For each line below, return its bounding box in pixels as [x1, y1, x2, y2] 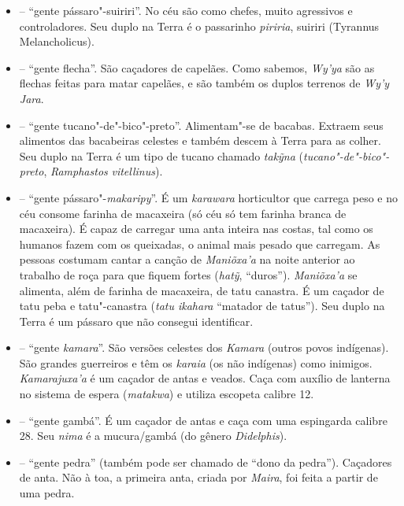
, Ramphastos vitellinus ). [43, 163, 163, 179]
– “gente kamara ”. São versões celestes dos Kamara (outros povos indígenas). [19, 339, 389, 356]
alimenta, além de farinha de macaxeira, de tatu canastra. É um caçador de [19, 282, 384, 298]
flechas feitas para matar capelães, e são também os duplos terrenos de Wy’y [19, 75, 390, 91]
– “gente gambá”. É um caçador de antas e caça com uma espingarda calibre [19, 412, 387, 428]
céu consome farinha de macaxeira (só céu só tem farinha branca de [19, 205, 347, 221]
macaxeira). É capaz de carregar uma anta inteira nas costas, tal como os [19, 220, 373, 237]
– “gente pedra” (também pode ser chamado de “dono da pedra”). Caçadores [19, 453, 392, 470]
